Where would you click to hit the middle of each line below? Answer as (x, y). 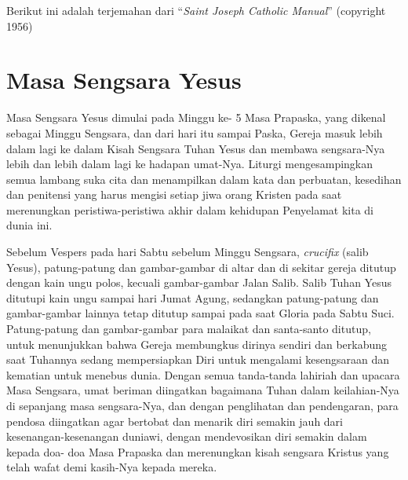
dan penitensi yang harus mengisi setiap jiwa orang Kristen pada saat (174, 194)
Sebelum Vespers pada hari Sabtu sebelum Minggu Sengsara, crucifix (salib (188, 252)
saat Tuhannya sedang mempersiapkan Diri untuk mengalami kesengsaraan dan (198, 359)
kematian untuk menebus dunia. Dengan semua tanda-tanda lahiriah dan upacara (203, 374)
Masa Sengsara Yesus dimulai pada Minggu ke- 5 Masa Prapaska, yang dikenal (196, 117)
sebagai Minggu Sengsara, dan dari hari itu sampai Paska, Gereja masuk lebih (195, 132)
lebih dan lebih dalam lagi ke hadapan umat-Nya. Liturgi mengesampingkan (190, 164)
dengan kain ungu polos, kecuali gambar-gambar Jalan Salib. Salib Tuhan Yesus (199, 282)
